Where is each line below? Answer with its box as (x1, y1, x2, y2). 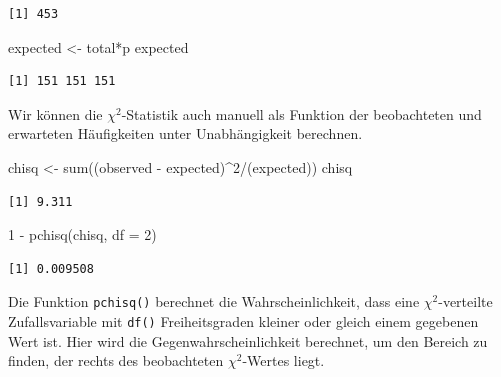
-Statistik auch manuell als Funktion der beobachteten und (121, 103, 482, 124)
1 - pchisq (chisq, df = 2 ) (8, 224, 157, 245)
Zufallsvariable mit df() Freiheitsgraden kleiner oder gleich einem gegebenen (8, 311, 479, 331)
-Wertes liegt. (242, 350, 325, 371)
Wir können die (8, 103, 103, 124)
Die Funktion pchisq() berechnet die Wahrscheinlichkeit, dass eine (8, 291, 420, 312)
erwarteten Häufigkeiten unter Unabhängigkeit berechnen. (8, 123, 363, 144)
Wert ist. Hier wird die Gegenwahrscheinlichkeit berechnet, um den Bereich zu (8, 330, 488, 351)
